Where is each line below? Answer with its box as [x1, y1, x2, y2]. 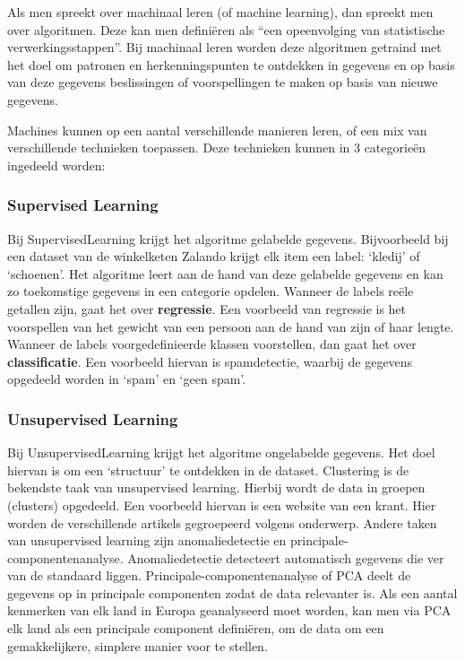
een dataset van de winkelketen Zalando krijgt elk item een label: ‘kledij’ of [7, 247, 420, 265]
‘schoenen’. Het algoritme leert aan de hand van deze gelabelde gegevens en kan [7, 264, 443, 283]
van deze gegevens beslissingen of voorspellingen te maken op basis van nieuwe [7, 73, 438, 91]
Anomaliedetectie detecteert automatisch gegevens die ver [127, 548, 444, 567]
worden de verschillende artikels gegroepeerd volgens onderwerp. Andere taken [7, 513, 437, 532]
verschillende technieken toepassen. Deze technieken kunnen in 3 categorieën [7, 138, 426, 157]
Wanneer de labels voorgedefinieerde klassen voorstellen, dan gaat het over [7, 335, 417, 353]
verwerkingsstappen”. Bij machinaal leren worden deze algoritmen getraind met [7, 38, 442, 57]
